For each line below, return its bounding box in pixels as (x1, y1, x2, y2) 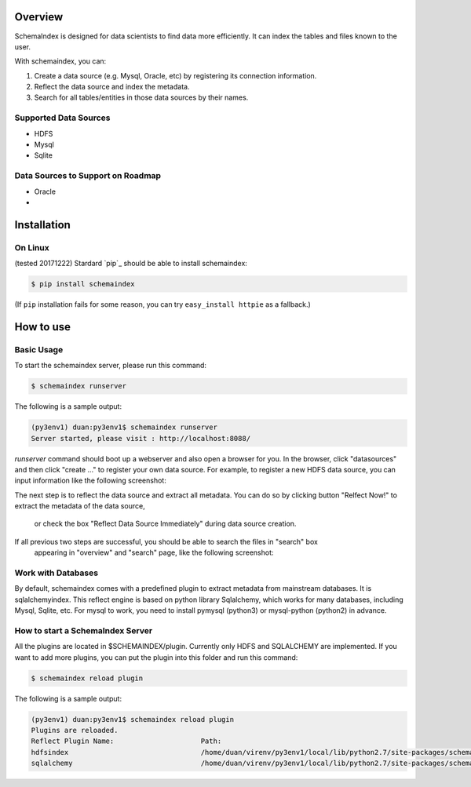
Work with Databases (14, 567, 98, 578)
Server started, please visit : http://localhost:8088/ (31, 434, 251, 443)
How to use (14, 320, 71, 333)
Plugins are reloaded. (31, 726, 119, 735)
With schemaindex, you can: (14, 56, 107, 66)
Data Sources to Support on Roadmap (14, 170, 161, 181)
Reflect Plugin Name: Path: (31, 737, 222, 745)
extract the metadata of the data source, (14, 501, 145, 511)
